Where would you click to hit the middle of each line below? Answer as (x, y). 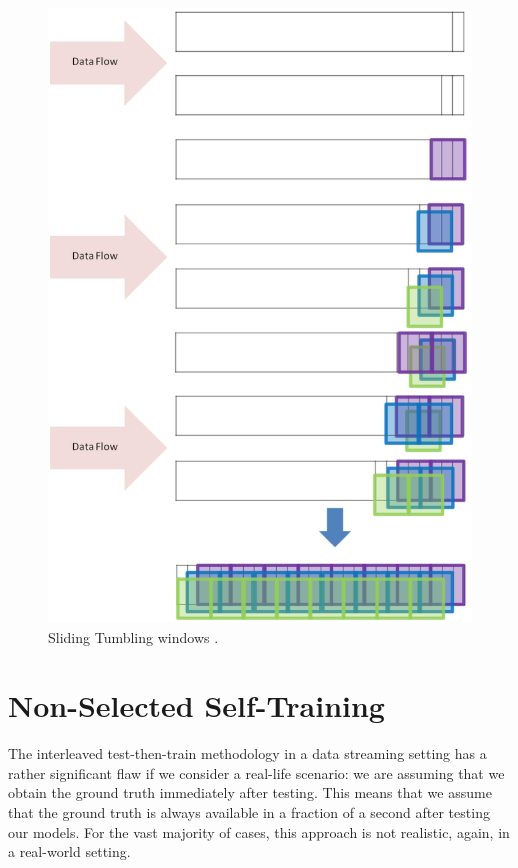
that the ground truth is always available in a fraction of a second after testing (249, 812)
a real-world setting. (69, 851)
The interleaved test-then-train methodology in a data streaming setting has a (247, 753)
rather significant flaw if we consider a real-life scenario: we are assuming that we (256, 772)
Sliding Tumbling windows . (133, 636)
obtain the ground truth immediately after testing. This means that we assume (250, 792)
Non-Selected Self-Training (196, 705)
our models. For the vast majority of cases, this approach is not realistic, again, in (259, 831)
